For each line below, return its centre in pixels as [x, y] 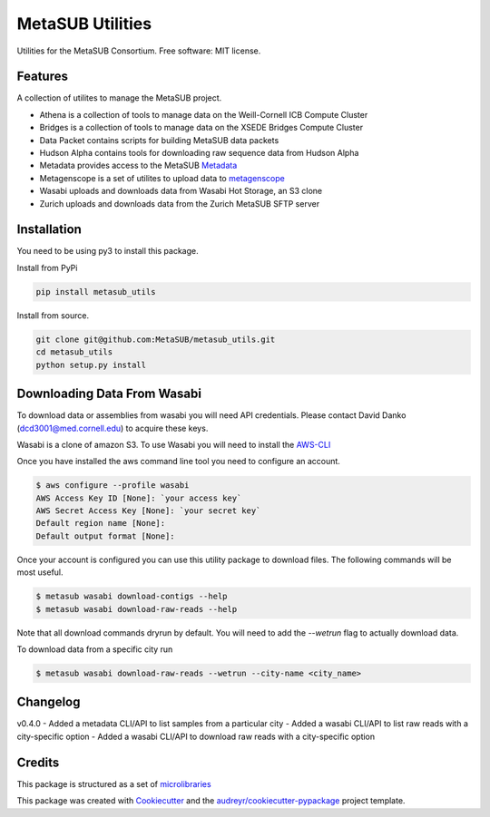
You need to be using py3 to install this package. [108, 251]
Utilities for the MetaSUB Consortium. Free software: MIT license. [139, 51]
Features [42, 77]
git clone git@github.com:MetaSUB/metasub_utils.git [156, 339]
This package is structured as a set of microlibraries [114, 783]
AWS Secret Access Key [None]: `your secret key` [148, 511]
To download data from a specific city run [95, 649]
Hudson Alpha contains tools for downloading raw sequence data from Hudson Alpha [199, 153]
